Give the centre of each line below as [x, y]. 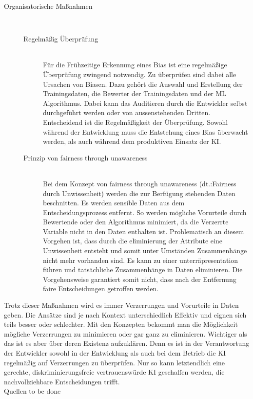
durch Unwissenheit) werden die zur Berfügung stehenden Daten [139, 193]
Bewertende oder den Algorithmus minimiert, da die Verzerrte [136, 222]
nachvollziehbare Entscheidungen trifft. [62, 381]
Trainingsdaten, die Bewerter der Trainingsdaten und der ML [135, 93]
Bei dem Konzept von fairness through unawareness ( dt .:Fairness [140, 183]
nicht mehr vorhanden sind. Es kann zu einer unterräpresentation [141, 260]
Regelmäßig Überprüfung [61, 39]
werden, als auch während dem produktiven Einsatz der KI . [132, 141]
